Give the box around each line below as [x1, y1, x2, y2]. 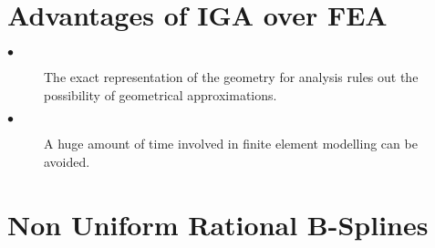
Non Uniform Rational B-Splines [7, 205, 429, 243]
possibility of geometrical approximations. [44, 85, 277, 104]
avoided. [44, 151, 90, 170]
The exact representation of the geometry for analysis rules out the [44, 67, 419, 87]
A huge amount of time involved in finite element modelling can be [44, 134, 418, 153]
